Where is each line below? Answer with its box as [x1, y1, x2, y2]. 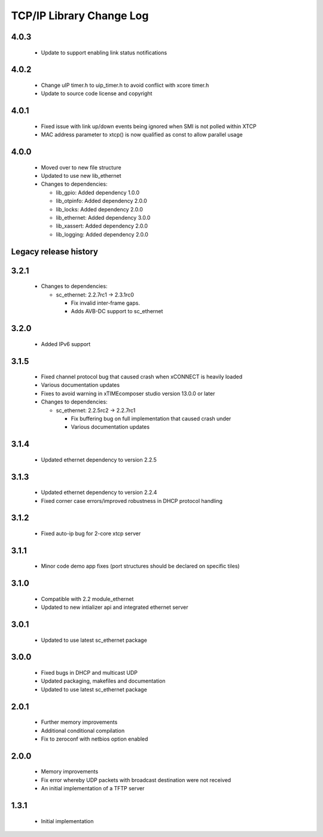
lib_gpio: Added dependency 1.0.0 [56, 189, 140, 196]
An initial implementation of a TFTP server [41, 785, 145, 792]
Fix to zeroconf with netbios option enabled [41, 735, 148, 742]
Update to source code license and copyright [41, 90, 153, 97]
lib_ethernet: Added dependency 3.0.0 [56, 214, 151, 221]
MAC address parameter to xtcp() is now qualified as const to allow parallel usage [41, 131, 243, 138]
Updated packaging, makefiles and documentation [41, 677, 166, 685]
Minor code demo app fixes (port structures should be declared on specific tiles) [41, 563, 240, 570]
